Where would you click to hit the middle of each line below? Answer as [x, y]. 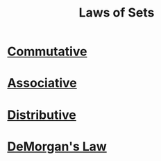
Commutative [47, 51]
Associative [42, 83]
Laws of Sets [117, 13]
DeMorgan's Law [57, 146]
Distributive [42, 115]
